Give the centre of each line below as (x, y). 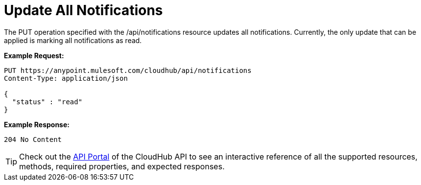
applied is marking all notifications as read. (73, 40)
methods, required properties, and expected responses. (122, 166)
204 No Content (33, 139)
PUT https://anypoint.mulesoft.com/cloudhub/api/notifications (128, 70)
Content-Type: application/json (66, 78)
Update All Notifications (83, 10)
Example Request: (34, 55)
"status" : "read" (47, 102)
